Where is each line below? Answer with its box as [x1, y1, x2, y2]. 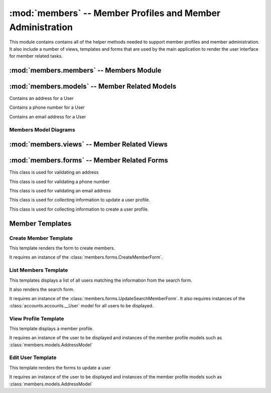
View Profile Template [9, 315, 65, 322]
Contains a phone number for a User [9, 104, 85, 110]
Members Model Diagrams [9, 126, 75, 133]
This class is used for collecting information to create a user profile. [9, 206, 149, 212]
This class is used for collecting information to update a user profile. [9, 197, 151, 203]
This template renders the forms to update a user [9, 364, 111, 370]
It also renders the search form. [9, 286, 75, 292]
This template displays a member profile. [9, 325, 94, 331]
